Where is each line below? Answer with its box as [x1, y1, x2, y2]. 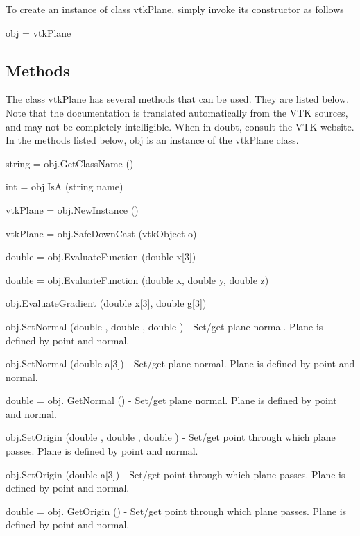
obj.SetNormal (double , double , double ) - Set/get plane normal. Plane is [6, 319, 323, 333]
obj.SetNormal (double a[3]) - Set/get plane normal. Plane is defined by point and [6, 356, 355, 371]
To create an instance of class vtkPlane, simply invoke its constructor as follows [6, 2, 344, 16]
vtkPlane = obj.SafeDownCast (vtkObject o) [6, 226, 197, 240]
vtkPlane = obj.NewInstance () [6, 202, 139, 217]
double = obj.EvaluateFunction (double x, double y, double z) [6, 272, 269, 287]
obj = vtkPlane [6, 25, 71, 40]
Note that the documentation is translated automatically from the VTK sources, [6, 105, 348, 119]
